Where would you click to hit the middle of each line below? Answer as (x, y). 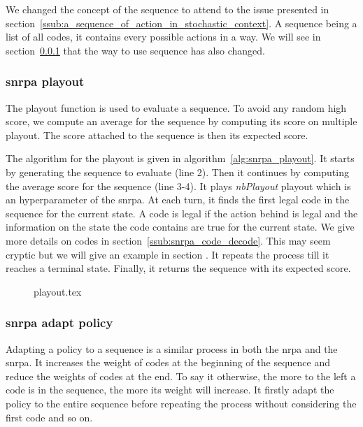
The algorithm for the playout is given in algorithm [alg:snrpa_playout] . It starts (180, 158)
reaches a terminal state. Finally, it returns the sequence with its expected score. (178, 268)
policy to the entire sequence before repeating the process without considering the (181, 403)
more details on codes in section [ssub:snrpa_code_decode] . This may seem (168, 240)
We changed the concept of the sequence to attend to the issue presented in (168, 9)
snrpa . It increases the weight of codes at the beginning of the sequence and (168, 362)
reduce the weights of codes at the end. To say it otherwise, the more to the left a (181, 376)
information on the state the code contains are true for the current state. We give (180, 227)
